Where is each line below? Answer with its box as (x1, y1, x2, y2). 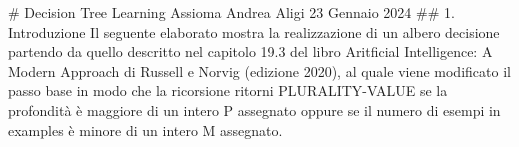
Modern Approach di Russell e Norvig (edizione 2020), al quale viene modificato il (8, 60, 511, 81)
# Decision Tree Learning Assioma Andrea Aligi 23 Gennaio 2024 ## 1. (8, 2, 455, 22)
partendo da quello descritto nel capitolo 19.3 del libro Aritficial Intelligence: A (8, 41, 493, 62)
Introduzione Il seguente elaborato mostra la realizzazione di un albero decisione (8, 21, 500, 42)
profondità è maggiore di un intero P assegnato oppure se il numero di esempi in (8, 99, 501, 120)
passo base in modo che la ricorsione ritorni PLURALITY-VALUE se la (8, 80, 448, 101)
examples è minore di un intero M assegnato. (8, 119, 283, 140)
